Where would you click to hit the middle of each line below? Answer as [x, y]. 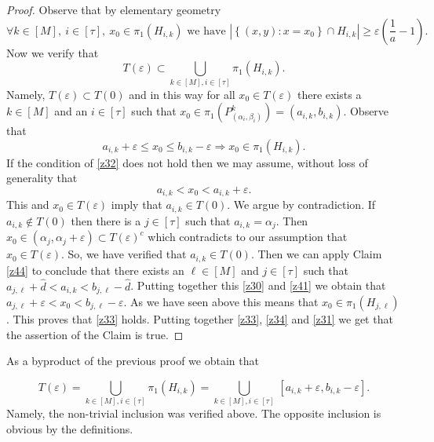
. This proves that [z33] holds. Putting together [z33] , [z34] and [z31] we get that [200, 319]
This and [28, 205]
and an [71, 111]
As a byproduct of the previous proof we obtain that [133, 361]
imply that [137, 205]
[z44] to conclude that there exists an [95, 270]
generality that [42, 178]
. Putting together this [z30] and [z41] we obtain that [258, 285]
